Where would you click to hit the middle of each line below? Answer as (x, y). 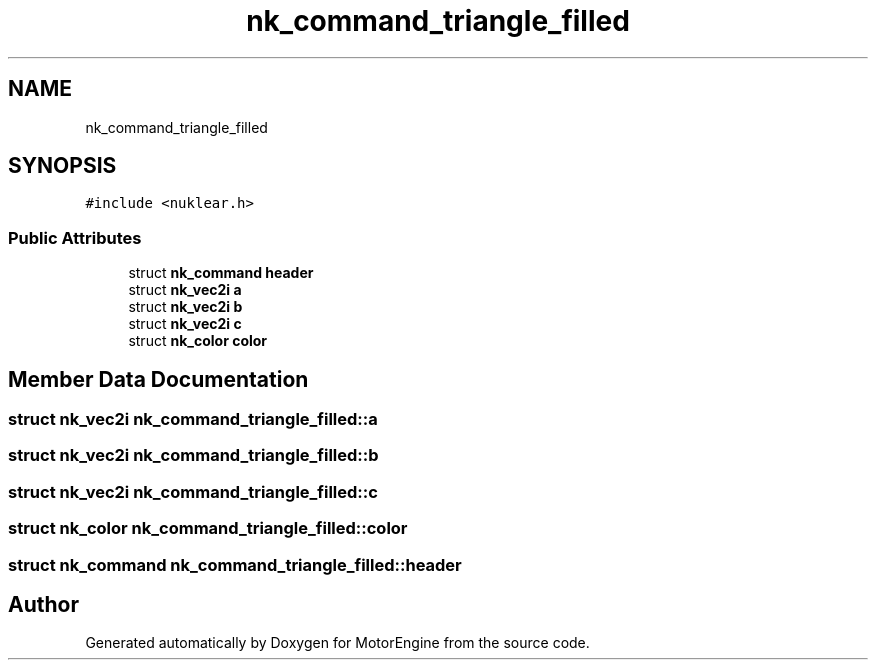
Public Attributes (75, 237)
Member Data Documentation (158, 379)
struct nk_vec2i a (185, 290)
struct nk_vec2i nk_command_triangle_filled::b (193, 455)
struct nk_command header (221, 273)
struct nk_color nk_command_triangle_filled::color (208, 528)
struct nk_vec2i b (185, 307)
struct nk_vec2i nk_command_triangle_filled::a (193, 419)
